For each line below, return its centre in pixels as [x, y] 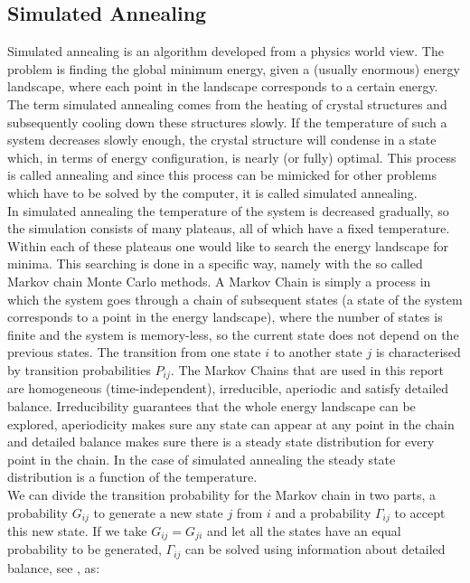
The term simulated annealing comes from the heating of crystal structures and [227, 103]
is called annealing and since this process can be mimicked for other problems [222, 175]
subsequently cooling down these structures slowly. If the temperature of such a [227, 122]
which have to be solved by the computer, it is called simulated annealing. [212, 192]
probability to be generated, [85, 549]
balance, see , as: [54, 567]
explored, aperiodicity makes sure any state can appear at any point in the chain [231, 423]
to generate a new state [158, 512]
